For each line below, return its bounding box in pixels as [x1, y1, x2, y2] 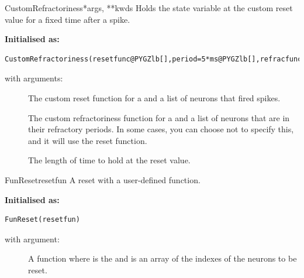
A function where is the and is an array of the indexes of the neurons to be [28, 252, 297, 265]
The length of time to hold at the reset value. [28, 154, 191, 166]
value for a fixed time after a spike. [5, 13, 130, 25]
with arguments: [5, 72, 63, 84]
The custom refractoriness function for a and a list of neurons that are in [28, 111, 290, 123]
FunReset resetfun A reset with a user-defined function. [5, 173, 201, 186]
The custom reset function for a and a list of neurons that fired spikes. [28, 91, 281, 104]
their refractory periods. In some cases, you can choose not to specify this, [28, 123, 294, 135]
